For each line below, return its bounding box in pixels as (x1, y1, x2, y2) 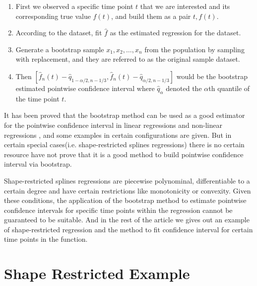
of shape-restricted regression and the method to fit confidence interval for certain (4, 224, 253, 234)
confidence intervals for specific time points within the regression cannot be (4, 204, 233, 215)
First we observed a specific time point (15, 1, 133, 11)
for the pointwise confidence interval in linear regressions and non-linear (4, 119, 223, 130)
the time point (15, 93, 60, 103)
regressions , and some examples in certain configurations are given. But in (4, 129, 232, 140)
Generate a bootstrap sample (15, 44, 104, 54)
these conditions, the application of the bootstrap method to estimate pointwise (4, 195, 247, 205)
